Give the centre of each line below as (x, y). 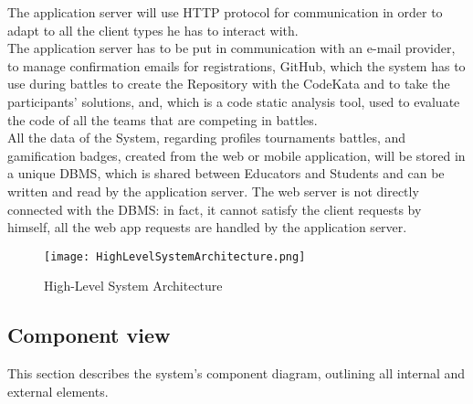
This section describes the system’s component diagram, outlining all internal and (236, 373)
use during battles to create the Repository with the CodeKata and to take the (229, 84)
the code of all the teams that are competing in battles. (163, 119)
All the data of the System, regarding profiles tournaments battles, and (207, 138)
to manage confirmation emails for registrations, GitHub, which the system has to (236, 65)
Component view (89, 335)
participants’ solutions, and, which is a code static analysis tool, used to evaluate (234, 101)
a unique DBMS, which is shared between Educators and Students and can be (226, 173)
